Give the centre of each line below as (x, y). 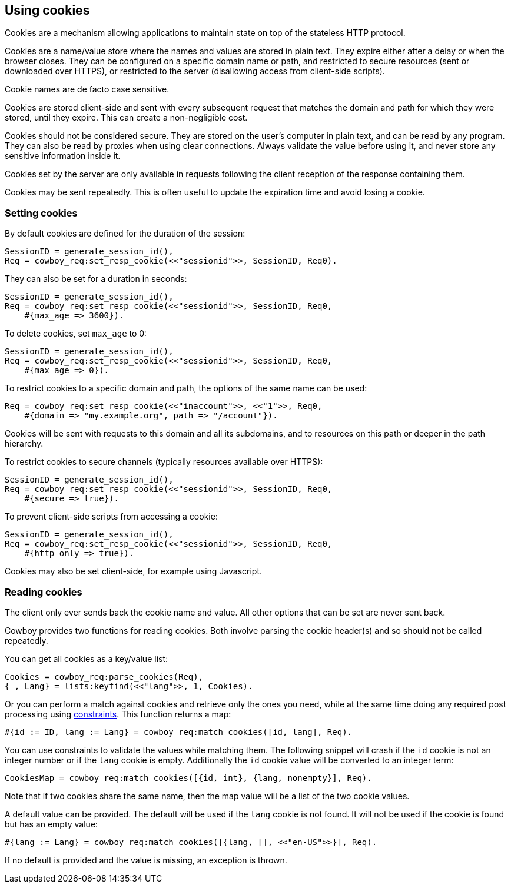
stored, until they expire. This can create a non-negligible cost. (126, 118)
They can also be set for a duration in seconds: (96, 279)
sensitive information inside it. (63, 156)
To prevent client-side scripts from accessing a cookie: (111, 517)
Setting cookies (41, 213)
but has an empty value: (52, 824)
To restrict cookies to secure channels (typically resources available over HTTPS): (164, 462)
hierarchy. (24, 444)
